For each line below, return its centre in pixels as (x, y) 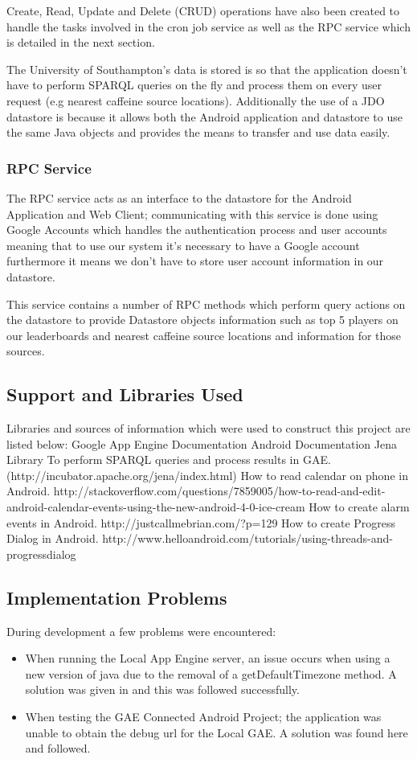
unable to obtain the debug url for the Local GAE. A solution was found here (217, 732)
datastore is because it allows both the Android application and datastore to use (204, 116)
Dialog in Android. (53, 538)
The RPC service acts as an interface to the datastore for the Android (179, 197)
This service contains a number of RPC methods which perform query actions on (206, 304)
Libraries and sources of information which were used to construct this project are (208, 428)
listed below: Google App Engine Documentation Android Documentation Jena (202, 443)
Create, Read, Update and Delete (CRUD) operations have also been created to (203, 10)
